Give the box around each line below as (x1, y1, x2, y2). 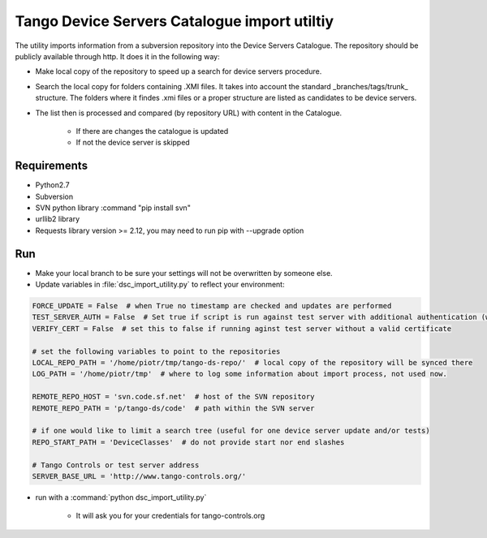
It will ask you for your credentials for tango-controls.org (75, 511, 265, 521)
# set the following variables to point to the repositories (32, 346, 281, 356)
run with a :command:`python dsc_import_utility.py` (35, 492, 207, 502)
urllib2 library (35, 214, 80, 224)
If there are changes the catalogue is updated (75, 126, 229, 136)
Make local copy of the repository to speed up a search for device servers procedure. (35, 67, 322, 76)
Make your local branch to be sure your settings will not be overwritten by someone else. (35, 268, 333, 278)
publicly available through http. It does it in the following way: (15, 51, 220, 61)
